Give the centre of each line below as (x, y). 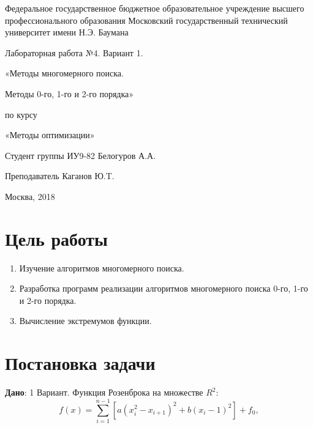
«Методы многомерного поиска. (64, 73)
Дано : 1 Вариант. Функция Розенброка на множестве (104, 392)
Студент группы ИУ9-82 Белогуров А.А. (81, 155)
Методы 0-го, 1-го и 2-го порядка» (70, 93)
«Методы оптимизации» (50, 135)
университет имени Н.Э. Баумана (67, 32)
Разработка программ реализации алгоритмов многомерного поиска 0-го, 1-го (164, 288)
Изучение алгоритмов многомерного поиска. (102, 267)
